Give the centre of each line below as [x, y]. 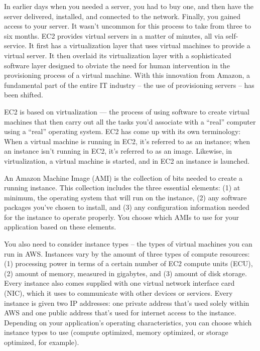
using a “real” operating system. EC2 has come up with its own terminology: [122, 131]
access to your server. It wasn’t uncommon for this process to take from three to [127, 26]
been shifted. [24, 95]
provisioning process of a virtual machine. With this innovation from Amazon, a [127, 75]
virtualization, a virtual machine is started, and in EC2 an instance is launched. [127, 160]
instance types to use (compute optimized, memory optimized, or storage [116, 332]
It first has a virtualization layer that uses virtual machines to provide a [140, 45]
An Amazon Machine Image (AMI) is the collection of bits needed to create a [123, 178]
